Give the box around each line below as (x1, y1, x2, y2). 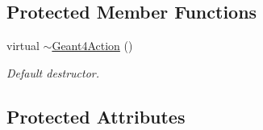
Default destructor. (6, 64, 100, 81)
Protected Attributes (6, 103, 186, 128)
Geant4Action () (52, 37, 133, 54)
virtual (6, 37, 40, 54)
